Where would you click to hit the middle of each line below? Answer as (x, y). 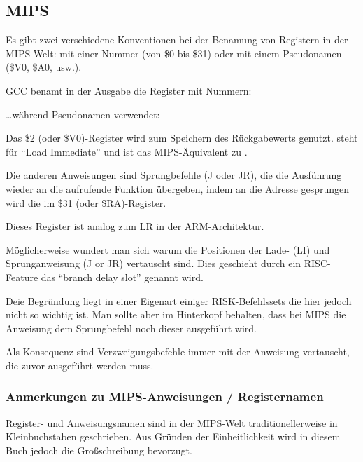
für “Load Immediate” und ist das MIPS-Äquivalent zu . (127, 151)
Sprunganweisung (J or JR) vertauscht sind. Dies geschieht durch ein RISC (167, 263)
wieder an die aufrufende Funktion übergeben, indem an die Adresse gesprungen (178, 188)
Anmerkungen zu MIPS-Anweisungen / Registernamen (165, 396)
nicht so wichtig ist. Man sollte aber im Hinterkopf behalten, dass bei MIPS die (176, 314)
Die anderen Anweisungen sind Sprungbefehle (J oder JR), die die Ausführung (174, 175)
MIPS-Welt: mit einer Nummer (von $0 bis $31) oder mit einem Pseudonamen (174, 53)
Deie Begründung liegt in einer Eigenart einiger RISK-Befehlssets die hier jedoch (179, 300)
